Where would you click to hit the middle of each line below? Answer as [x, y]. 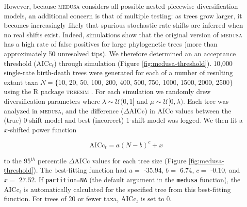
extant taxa [21, 82]
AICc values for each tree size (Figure [130, 160]
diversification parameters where [52, 101]
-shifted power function [42, 129]
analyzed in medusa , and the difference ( [64, 110]
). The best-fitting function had [80, 170]
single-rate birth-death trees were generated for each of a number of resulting [118, 72]
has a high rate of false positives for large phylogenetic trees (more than [111, 44]
